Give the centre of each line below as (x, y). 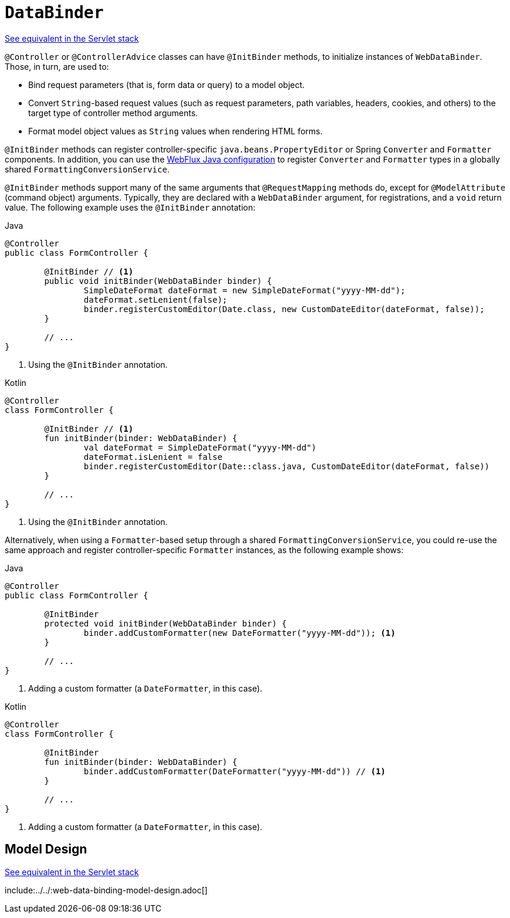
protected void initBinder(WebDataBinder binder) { (166, 623)
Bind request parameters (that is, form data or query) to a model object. (167, 84)
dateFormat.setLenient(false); (156, 299)
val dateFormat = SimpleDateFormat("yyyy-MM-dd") (200, 447)
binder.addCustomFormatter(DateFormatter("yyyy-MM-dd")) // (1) (235, 771)
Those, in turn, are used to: (57, 66)
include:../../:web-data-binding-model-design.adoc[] (106, 890)
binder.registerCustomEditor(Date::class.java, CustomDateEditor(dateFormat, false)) (287, 466)
